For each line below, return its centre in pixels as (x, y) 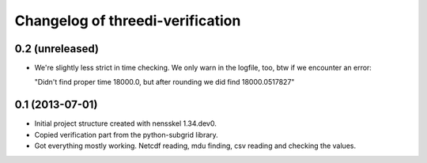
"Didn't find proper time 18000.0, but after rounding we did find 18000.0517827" (164, 82)
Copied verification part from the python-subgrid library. (127, 135)
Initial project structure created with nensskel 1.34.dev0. (125, 123)
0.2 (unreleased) (57, 49)
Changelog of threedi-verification (128, 21)
